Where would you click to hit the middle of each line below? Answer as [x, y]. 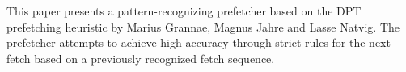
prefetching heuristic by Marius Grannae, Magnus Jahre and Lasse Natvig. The [203, 26]
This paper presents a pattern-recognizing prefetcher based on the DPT [184, 11]
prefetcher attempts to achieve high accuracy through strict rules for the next [199, 42]
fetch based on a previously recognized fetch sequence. [141, 58]
